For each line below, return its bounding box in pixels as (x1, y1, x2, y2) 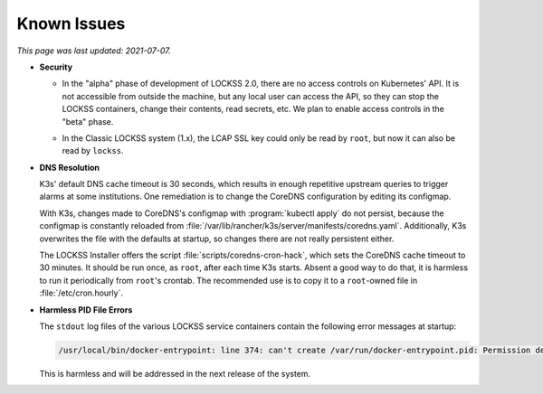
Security (39, 61, 72, 72)
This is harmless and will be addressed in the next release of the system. (39, 368, 311, 379)
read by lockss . (62, 145, 124, 156)
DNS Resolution (39, 162, 100, 173)
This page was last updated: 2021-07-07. (16, 45, 171, 56)
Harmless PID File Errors (39, 304, 133, 315)
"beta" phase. (62, 116, 114, 127)
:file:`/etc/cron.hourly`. (39, 287, 124, 298)
